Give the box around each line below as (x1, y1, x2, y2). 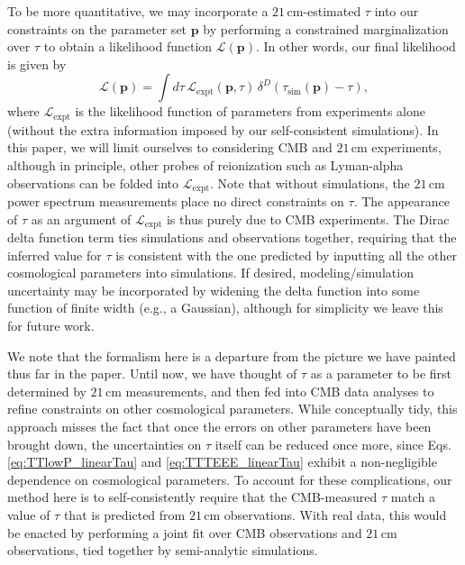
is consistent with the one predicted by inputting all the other (115, 245, 457, 264)
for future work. (7, 316, 95, 335)
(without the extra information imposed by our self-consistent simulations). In (7, 120, 439, 139)
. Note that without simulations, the (210, 173, 410, 192)
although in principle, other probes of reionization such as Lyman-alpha (7, 156, 404, 175)
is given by (7, 54, 67, 73)
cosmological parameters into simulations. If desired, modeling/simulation (7, 263, 414, 282)
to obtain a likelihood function (43, 37, 213, 56)
